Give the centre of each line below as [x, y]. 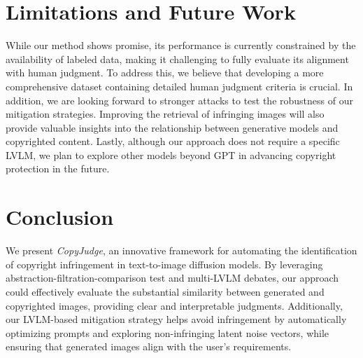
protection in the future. [58, 168]
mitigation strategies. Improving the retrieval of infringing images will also [165, 114]
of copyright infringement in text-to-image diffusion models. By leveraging [164, 264]
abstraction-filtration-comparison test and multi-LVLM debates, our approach [172, 278]
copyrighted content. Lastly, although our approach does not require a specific [173, 141]
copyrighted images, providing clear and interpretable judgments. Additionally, [174, 305]
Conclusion [60, 217]
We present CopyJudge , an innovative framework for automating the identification [181, 250]
